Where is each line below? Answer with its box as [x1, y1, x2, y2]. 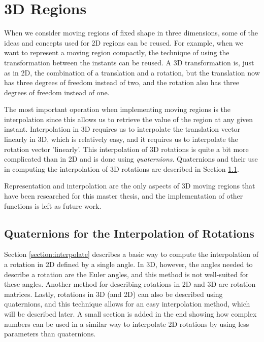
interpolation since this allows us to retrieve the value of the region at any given [4, 113, 253, 124]
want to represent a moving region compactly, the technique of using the [4, 47, 229, 58]
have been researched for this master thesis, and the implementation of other [4, 191, 243, 201]
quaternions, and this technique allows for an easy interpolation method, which [4, 298, 250, 309]
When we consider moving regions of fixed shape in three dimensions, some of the [4, 27, 258, 38]
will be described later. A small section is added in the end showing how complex [4, 308, 257, 319]
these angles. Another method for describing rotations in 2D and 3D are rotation [4, 279, 256, 289]
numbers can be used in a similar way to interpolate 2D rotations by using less [4, 318, 249, 329]
